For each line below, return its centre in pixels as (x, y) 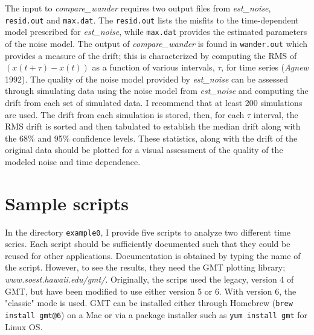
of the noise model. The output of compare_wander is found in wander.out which (156, 43)
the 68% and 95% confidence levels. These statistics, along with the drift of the (151, 138)
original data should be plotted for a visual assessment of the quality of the (144, 150)
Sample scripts (67, 203)
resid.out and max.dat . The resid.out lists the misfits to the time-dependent (152, 20)
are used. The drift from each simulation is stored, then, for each (125, 114)
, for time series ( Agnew (265, 67)
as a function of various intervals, (153, 67)
